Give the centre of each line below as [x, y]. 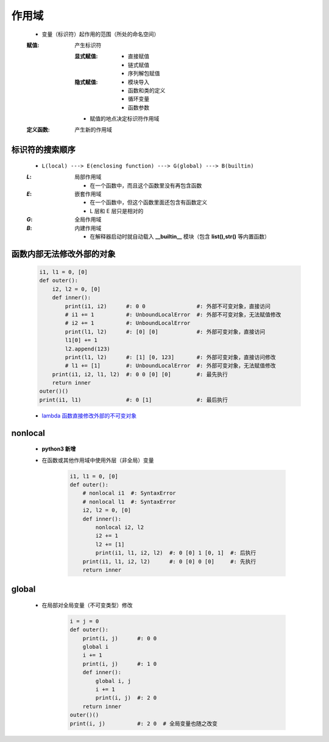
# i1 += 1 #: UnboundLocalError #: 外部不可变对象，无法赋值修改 [173, 314]
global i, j [113, 681]
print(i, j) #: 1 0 [120, 664]
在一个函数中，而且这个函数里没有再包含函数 [146, 185]
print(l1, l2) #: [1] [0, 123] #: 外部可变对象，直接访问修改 [170, 357]
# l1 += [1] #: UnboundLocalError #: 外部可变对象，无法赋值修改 [170, 366]
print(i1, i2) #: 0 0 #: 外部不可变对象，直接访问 [168, 306]
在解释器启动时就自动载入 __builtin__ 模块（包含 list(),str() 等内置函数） [180, 236]
